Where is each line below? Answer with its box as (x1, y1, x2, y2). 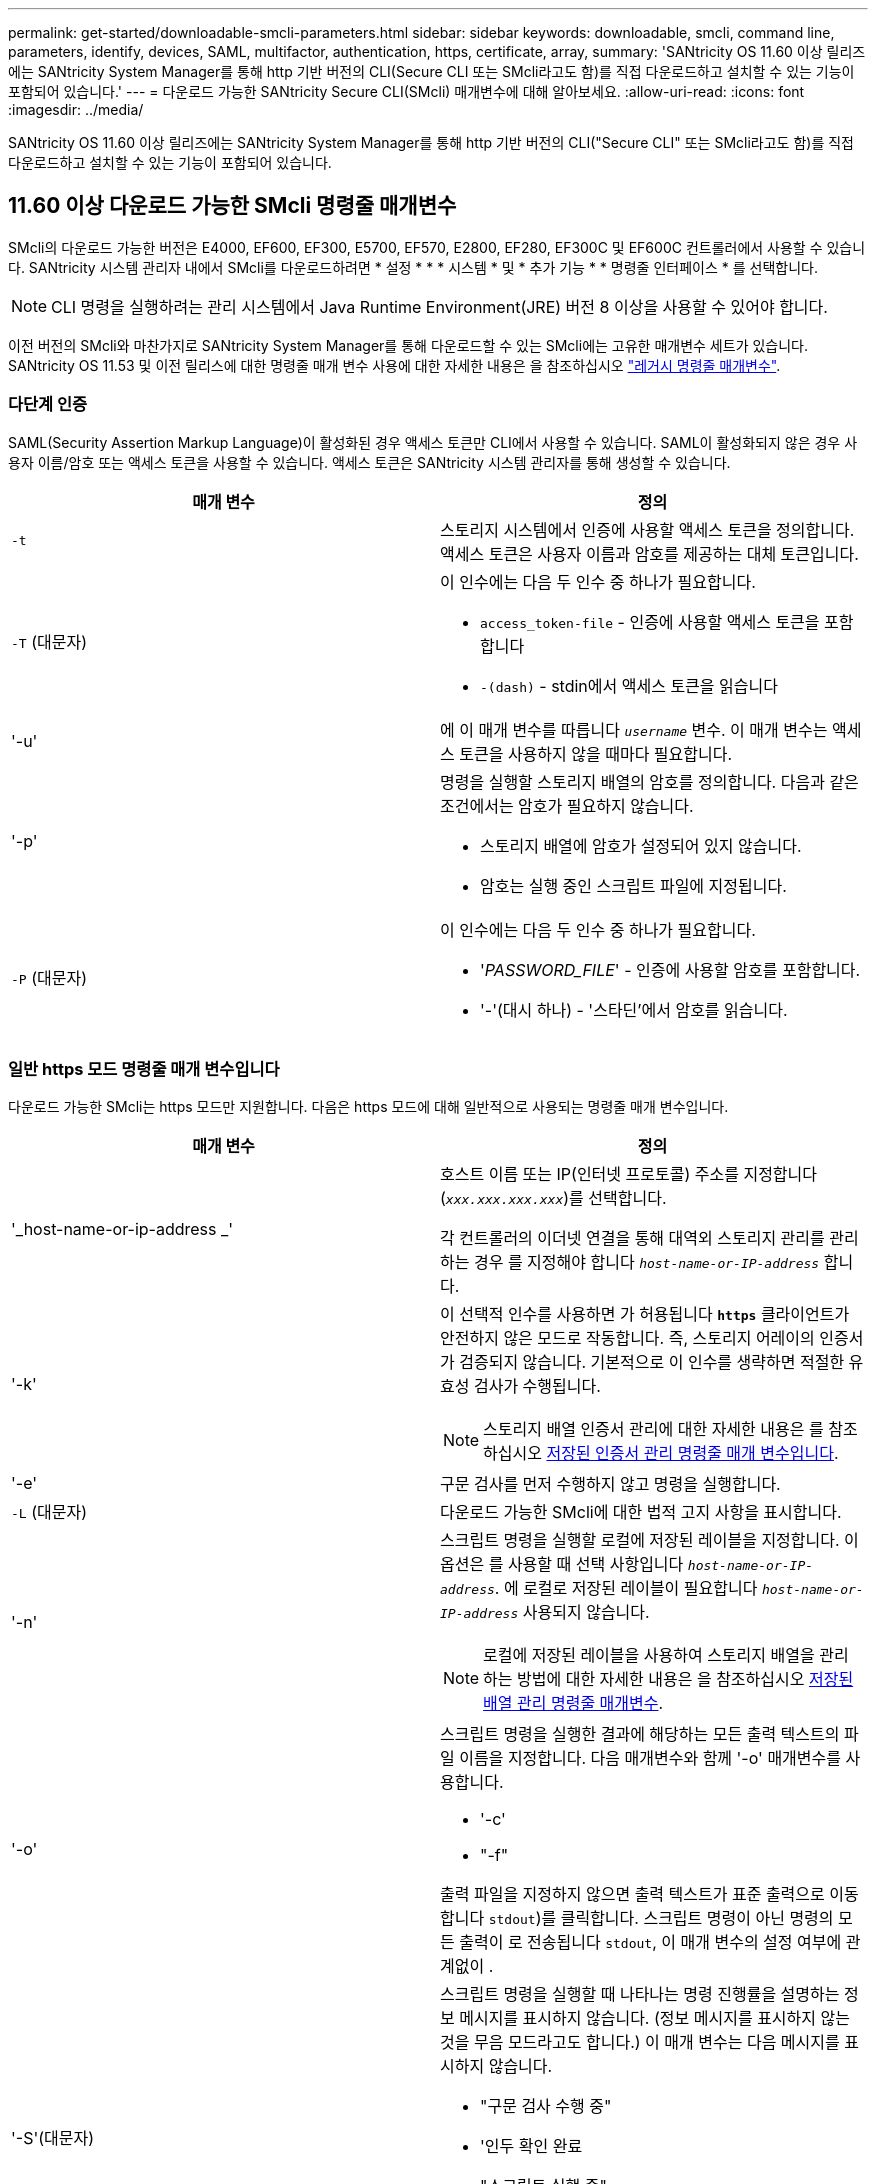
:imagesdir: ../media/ (8, 101, 144, 118)
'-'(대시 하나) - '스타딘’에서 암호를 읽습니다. (480, 999, 788, 1020)
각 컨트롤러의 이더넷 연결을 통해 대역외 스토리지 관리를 (440, 1228, 825, 1249)
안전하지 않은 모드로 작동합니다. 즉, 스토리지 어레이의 (440, 1328, 815, 1349)
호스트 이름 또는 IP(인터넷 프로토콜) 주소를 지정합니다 (440, 1164, 818, 1185)
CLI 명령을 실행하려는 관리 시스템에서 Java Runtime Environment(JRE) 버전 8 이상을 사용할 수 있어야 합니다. (51, 296, 828, 317)
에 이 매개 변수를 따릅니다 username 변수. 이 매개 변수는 (440, 719, 828, 740)
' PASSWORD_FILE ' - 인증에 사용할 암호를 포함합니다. (480, 959, 861, 980)
